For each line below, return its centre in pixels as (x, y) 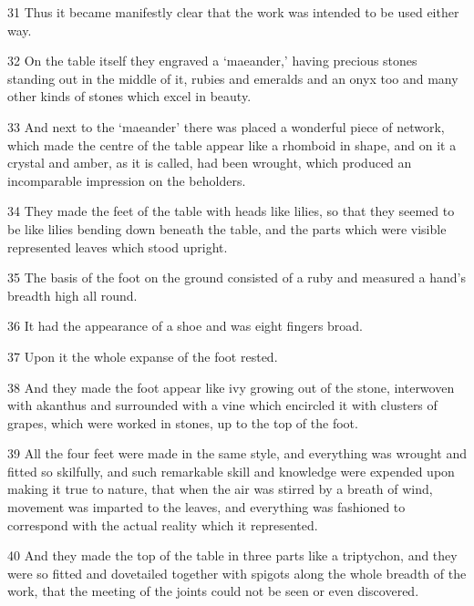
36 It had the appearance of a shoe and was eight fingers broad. (185, 326)
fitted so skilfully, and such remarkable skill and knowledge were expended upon (231, 471)
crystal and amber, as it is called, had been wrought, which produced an (210, 163)
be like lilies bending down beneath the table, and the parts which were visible (227, 228)
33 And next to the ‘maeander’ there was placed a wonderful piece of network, (226, 126)
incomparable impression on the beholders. (127, 180)
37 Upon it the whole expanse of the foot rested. (143, 356)
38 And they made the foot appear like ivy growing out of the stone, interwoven (231, 387)
